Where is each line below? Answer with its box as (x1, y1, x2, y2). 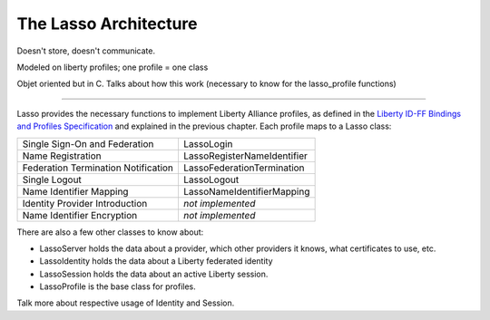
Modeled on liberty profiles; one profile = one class (16, 62, 209, 73)
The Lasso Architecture (16, 14, 199, 34)
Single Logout (22, 173, 82, 186)
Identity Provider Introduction (22, 197, 148, 209)
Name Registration (22, 150, 102, 162)
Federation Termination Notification (22, 161, 174, 174)
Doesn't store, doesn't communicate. (16, 45, 156, 56)
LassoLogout (182, 173, 240, 186)
